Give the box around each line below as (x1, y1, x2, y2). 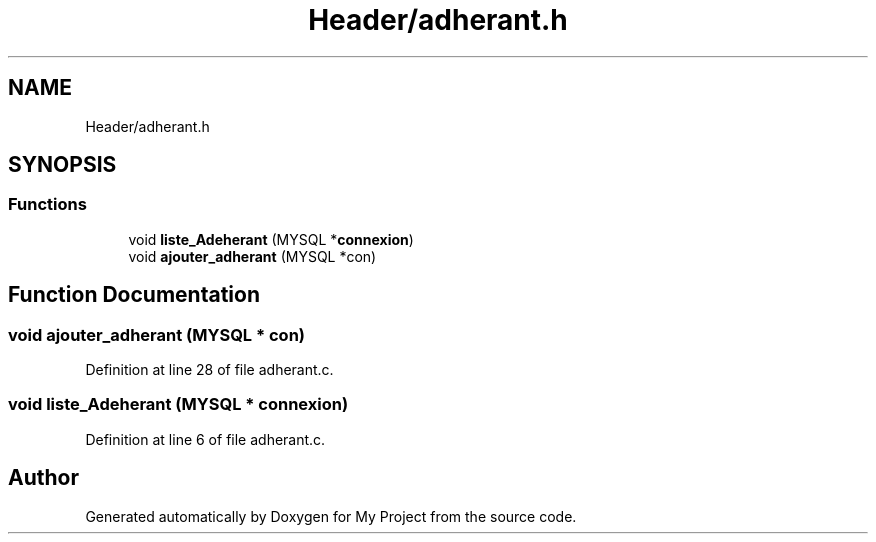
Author (8, 465, 79, 491)
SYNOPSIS (8, 152, 117, 178)
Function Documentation (8, 282, 260, 308)
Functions (8, 194, 87, 215)
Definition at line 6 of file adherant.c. (85, 430, 326, 448)
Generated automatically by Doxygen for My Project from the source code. (85, 507, 577, 525)
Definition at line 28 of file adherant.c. (85, 361, 334, 379)
